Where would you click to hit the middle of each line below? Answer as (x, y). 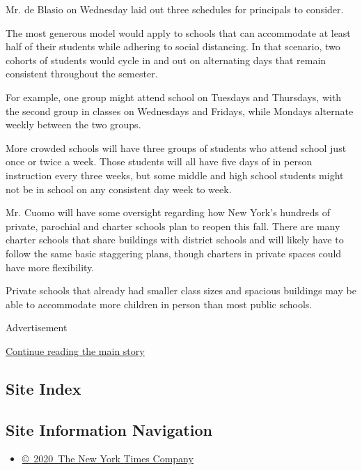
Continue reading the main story (75, 350)
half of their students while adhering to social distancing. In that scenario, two (173, 46)
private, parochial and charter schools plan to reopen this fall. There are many (173, 226)
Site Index (44, 388)
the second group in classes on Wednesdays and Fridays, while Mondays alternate (180, 111)
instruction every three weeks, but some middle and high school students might (175, 175)
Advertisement (37, 327)
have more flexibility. (50, 267)
